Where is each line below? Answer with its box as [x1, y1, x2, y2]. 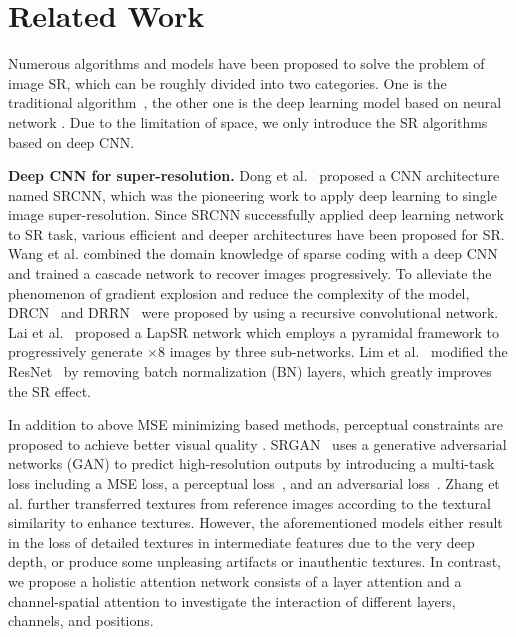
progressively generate [8, 341, 143, 362]
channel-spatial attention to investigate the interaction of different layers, [8, 590, 456, 611]
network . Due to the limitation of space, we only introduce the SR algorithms [8, 111, 488, 132]
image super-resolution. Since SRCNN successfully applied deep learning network [8, 204, 504, 225]
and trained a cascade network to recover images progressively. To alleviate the [8, 263, 492, 284]
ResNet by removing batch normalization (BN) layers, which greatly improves [8, 361, 492, 382]
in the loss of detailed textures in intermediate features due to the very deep [8, 531, 475, 552]
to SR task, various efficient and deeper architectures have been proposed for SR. [8, 223, 505, 244]
